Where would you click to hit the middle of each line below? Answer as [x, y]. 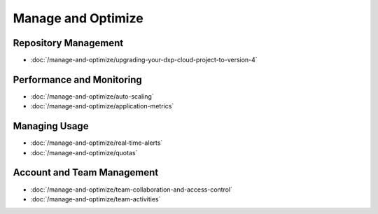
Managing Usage [51, 126]
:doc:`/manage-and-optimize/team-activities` [96, 199]
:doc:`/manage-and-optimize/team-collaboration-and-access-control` [131, 190]
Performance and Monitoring [78, 79]
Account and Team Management [86, 172]
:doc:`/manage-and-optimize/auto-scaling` [92, 96]
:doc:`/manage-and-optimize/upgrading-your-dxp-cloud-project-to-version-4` [144, 60]
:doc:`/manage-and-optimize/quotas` [84, 152]
